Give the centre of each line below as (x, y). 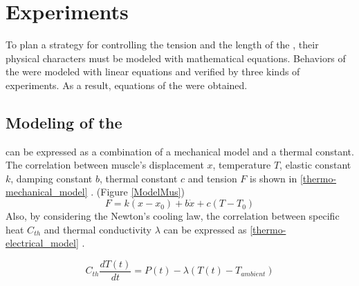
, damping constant (52, 178)
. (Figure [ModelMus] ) (138, 192)
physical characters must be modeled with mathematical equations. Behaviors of (176, 58)
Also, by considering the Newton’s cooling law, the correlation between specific (173, 216)
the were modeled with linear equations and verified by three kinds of (153, 71)
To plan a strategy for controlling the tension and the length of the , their (162, 45)
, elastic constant (315, 165)
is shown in (274, 178)
